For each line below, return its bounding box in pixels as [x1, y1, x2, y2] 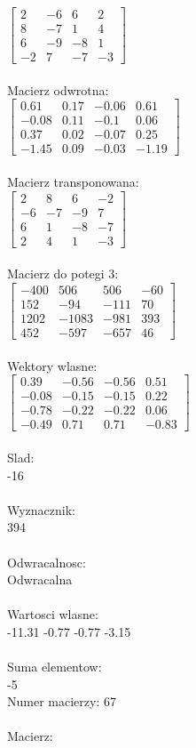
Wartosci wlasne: [7, 605, 98, 623]
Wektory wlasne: [7, 356, 98, 374]
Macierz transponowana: [7, 173, 139, 191]
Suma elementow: [7, 657, 102, 676]
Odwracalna [7, 570, 73, 589]
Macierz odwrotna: [7, 80, 109, 99]
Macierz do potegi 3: [7, 264, 119, 283]
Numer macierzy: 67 [7, 692, 116, 711]
